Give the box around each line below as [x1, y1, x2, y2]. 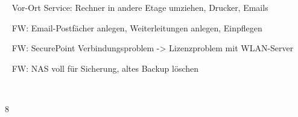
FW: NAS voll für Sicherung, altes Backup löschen [11, 62, 199, 74]
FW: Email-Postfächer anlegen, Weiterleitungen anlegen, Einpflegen [11, 21, 262, 34]
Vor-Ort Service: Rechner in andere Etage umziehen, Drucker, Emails [11, 1, 268, 13]
